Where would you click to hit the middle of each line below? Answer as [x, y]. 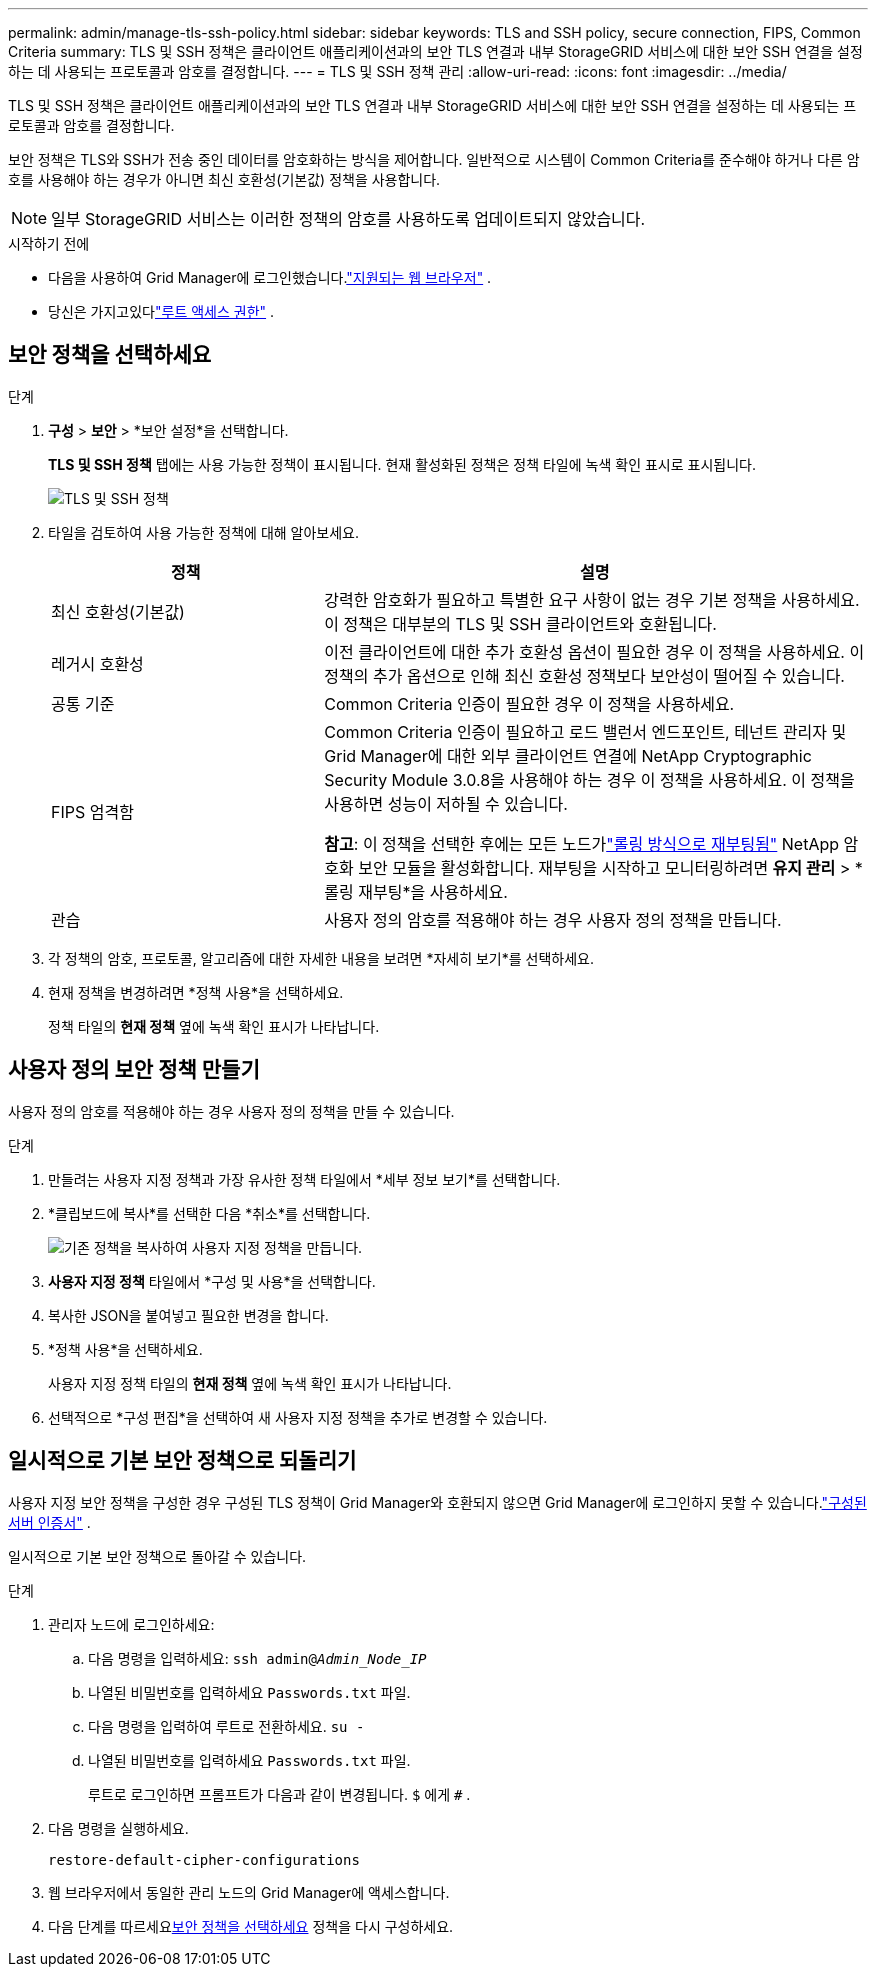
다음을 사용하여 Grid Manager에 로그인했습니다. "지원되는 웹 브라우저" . [270, 277]
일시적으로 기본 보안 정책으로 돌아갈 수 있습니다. [157, 1556]
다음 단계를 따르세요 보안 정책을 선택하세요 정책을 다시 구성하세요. [251, 1926]
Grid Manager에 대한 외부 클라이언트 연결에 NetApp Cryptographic [568, 755]
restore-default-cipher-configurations [204, 1859]
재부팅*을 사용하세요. [433, 891]
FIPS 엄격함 [92, 811]
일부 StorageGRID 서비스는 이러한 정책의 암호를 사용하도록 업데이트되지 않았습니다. [348, 219]
